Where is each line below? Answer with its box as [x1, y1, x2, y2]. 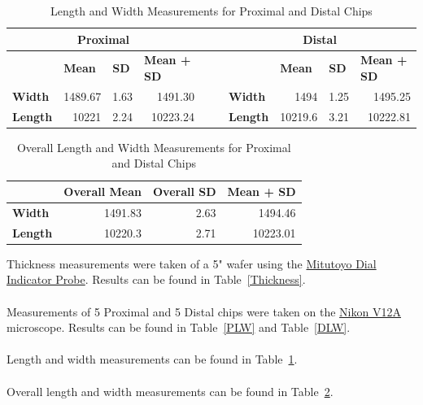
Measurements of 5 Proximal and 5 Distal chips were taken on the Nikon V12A [7, 303, 401, 320]
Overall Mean [63, 183, 142, 199]
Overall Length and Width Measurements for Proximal [16, 138, 291, 155]
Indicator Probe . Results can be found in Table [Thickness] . [7, 271, 306, 288]
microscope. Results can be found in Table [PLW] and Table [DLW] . [7, 319, 351, 336]
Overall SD [153, 183, 216, 199]
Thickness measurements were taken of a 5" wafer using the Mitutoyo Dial [7, 255, 377, 272]
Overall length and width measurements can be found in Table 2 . [7, 382, 334, 399]
